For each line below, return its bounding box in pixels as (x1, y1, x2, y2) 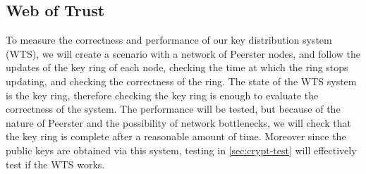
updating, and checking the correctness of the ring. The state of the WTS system (6, 73, 357, 88)
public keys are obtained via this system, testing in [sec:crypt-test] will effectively (6, 142, 357, 157)
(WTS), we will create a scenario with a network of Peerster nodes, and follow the (6, 46, 361, 61)
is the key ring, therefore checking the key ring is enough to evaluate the (6, 87, 319, 102)
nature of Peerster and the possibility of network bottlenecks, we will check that (6, 115, 351, 130)
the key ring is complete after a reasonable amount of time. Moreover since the (6, 129, 346, 144)
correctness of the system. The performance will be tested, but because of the (6, 101, 341, 116)
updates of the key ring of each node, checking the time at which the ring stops (6, 60, 348, 75)
